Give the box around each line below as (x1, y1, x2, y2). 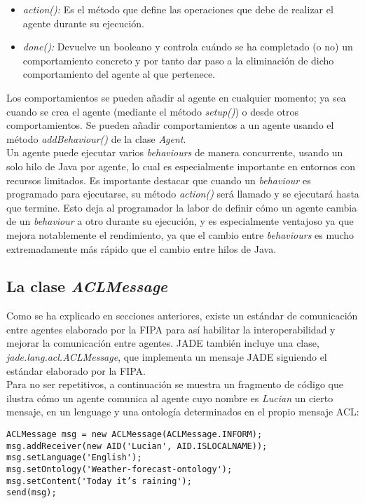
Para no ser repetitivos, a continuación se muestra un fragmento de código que (6, 377, 343, 392)
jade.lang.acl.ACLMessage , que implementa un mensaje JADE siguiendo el (6, 350, 327, 364)
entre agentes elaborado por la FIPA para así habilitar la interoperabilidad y (6, 322, 336, 336)
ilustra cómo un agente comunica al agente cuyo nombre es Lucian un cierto (6, 390, 333, 405)
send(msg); (6, 488, 57, 498)
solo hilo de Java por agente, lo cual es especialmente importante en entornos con (6, 158, 355, 173)
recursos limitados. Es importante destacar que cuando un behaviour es (6, 172, 311, 187)
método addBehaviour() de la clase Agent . (6, 131, 186, 146)
